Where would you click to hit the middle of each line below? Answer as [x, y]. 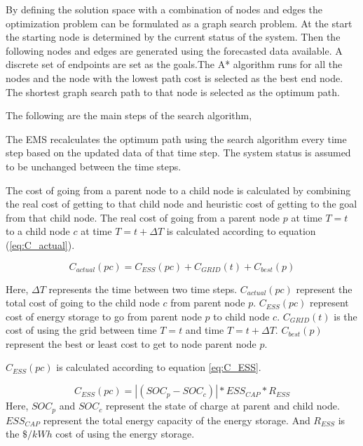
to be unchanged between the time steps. [94, 166]
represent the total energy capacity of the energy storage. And [177, 420]
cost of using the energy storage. [125, 434]
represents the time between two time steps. [143, 289]
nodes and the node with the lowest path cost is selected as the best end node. [174, 77]
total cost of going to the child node [83, 303]
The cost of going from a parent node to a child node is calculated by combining [178, 190]
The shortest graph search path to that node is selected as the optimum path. [173, 92]
